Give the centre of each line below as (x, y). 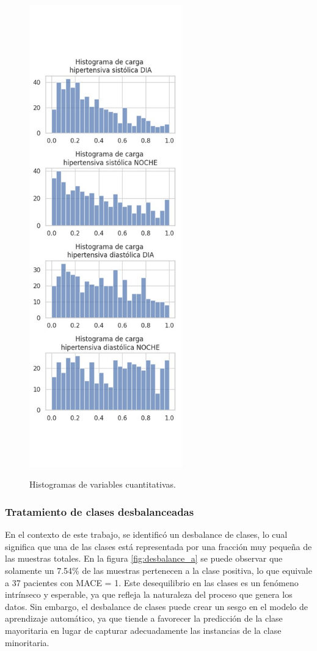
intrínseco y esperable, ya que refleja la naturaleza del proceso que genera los (149, 594)
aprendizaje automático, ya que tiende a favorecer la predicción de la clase (144, 618)
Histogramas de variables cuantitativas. (103, 484)
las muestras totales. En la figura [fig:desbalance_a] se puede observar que (144, 558)
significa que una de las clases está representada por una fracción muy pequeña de (158, 546)
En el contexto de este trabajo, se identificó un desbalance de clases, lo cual (146, 534)
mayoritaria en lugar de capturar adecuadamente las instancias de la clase (143, 631)
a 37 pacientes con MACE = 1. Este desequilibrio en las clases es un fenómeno (152, 582)
